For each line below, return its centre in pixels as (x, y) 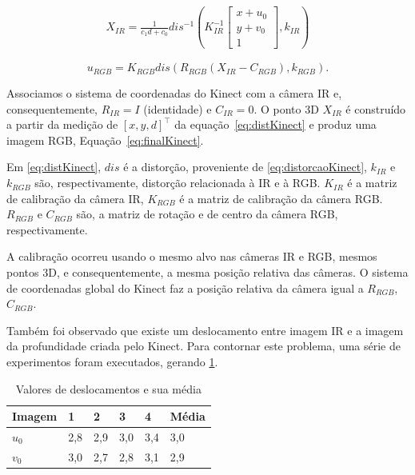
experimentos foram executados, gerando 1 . (112, 361)
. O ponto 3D (286, 108)
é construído (376, 108)
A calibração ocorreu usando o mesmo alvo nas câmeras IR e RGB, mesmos (192, 256)
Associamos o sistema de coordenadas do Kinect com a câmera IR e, (174, 93)
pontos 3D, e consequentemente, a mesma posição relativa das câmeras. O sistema (207, 272)
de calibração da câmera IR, (75, 198)
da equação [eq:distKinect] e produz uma (275, 124)
